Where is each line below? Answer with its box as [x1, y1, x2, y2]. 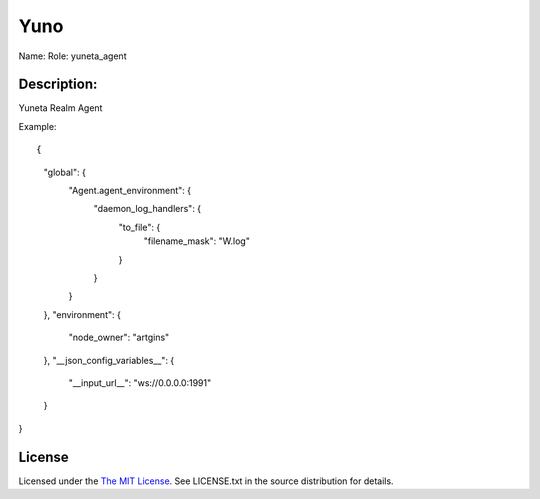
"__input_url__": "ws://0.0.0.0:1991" [68, 376, 212, 389]
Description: [18, 76, 98, 93]
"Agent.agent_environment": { [68, 185, 192, 197]
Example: [18, 120, 57, 132]
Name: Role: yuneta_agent [18, 50, 127, 62]
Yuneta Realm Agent [18, 102, 103, 114]
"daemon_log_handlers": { [93, 203, 202, 215]
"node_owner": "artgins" [68, 331, 170, 344]
